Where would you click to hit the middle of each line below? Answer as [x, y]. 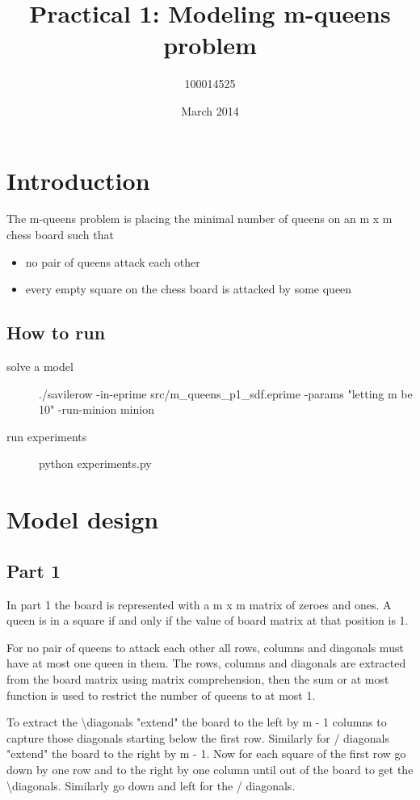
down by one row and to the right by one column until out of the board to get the [210, 769]
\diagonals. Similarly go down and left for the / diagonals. [151, 785]
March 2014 [210, 110]
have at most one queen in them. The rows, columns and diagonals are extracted [206, 663]
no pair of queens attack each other [113, 261]
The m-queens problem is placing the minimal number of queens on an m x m [199, 219]
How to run [56, 333]
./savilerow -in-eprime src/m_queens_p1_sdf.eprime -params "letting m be [226, 393]
